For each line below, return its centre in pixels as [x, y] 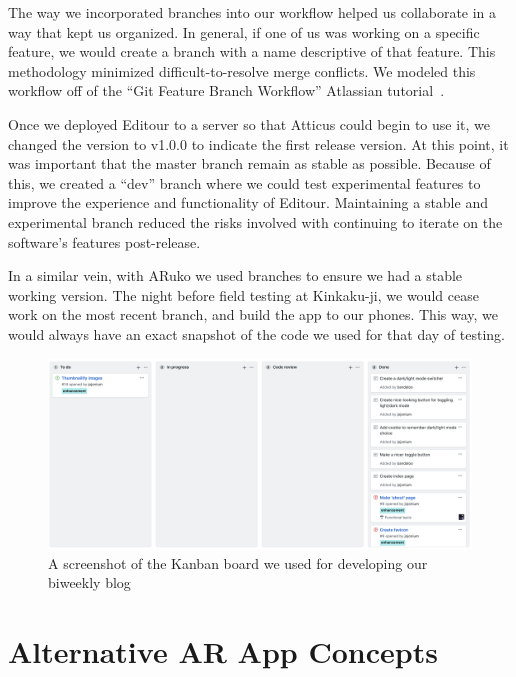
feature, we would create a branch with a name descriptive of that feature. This [252, 51]
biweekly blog [89, 582]
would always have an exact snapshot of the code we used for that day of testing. [256, 333]
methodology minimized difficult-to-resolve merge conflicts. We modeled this [242, 70]
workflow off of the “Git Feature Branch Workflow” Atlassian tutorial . [226, 90]
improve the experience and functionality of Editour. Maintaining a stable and [248, 202]
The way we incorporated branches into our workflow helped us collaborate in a [252, 12]
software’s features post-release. [104, 241]
